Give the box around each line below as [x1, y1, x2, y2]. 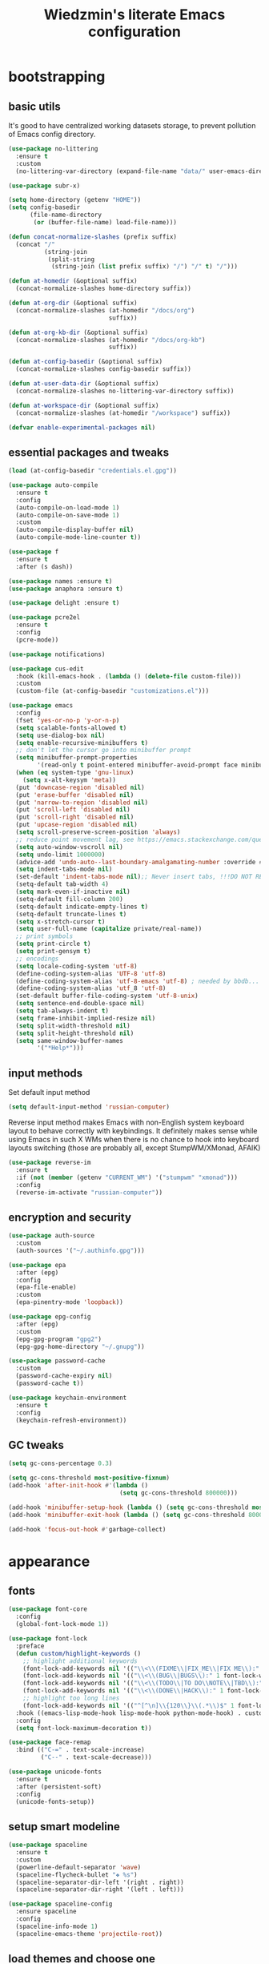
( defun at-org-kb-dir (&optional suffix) [8, 328, 149, 336]
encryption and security [8, 1210, 132, 1224]
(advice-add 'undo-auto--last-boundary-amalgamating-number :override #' [15, 858, 267, 866]
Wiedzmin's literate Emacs [43, 6, 226, 24]
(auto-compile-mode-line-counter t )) [15, 533, 142, 541]
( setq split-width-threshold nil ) [15, 1021, 130, 1030]
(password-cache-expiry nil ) [15, 1372, 113, 1380]
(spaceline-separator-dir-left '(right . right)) [15, 1878, 184, 1886]
